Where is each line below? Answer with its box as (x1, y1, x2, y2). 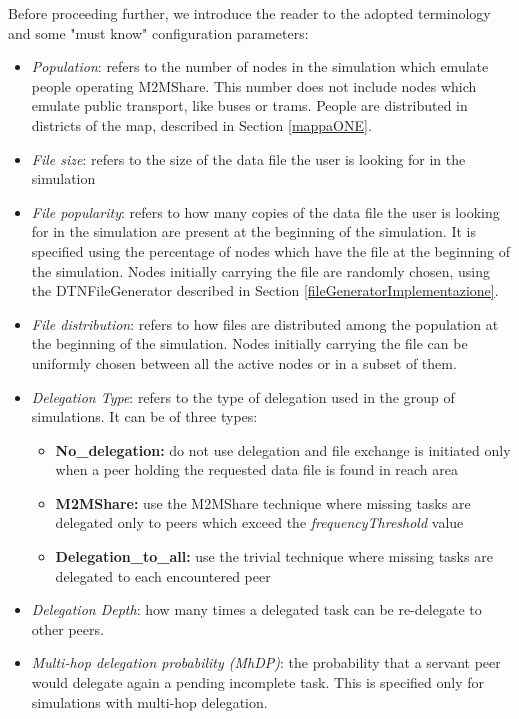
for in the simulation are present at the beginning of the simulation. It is (31, 221, 476, 242)
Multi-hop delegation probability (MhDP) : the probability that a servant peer (31, 652, 501, 673)
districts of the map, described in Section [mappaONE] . (31, 114, 372, 135)
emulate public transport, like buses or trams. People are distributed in (31, 95, 468, 116)
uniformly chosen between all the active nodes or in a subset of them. (31, 352, 457, 373)
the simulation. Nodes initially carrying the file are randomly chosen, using (31, 260, 491, 281)
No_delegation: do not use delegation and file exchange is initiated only (55, 439, 511, 460)
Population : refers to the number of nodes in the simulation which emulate (31, 56, 489, 77)
